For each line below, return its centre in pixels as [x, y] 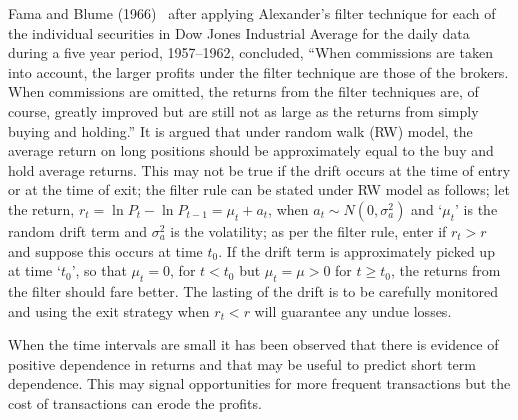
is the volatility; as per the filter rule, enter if [308, 230]
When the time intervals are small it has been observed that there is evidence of [253, 344]
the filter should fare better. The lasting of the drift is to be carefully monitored [253, 290]
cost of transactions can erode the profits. [135, 402]
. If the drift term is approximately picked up [356, 250]
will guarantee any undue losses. [353, 310]
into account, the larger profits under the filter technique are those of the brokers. [258, 71]
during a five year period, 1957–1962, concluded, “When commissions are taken [250, 52]
